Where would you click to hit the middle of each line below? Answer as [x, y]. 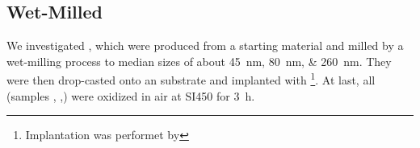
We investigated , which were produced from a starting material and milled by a [205, 45]
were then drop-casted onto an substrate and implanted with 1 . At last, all [191, 79]
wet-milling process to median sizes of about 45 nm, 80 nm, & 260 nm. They [199, 61]
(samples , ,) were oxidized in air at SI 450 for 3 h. [131, 95]
